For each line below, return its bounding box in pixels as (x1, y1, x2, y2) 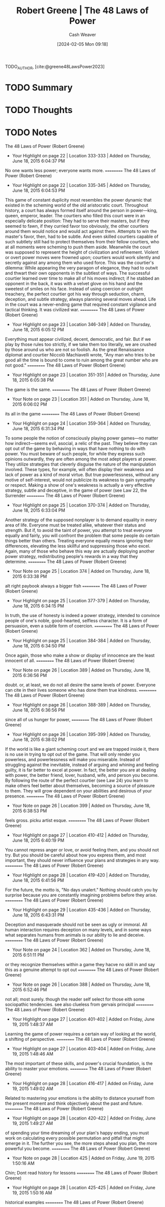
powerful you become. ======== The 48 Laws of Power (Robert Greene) (5, 1146, 151, 1151)
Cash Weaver (69, 31, 96, 37)
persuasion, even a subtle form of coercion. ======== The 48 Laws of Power (5, 623, 159, 629)
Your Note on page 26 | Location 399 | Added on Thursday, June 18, (12, 803, 151, 809)
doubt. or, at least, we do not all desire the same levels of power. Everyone (5, 682, 156, 688)
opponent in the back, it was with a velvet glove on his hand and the (5, 281, 143, 287)
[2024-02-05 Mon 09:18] (57, 41, 108, 47)
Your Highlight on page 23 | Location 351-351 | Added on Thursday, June (12, 372, 160, 378)
